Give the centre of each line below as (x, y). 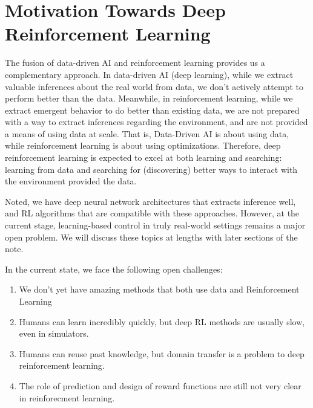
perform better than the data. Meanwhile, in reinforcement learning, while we (149, 98)
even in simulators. (54, 333)
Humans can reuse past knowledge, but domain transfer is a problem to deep (162, 353)
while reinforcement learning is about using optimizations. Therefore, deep (143, 145)
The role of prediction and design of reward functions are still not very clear (160, 385)
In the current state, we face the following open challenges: (114, 269)
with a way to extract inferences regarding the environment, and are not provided (156, 122)
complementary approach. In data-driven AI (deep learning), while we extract (149, 74)
